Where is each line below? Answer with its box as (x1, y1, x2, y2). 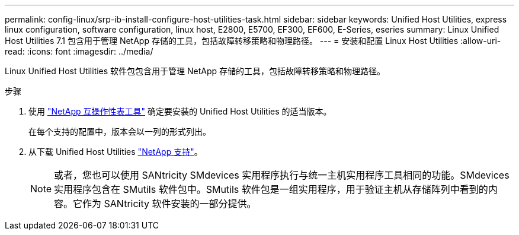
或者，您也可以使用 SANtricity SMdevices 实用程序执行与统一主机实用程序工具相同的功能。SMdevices (54, 169, 510, 181)
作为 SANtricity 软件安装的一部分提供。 (82, 198, 257, 209)
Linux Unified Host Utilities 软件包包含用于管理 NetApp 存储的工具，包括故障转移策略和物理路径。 (5, 66, 386, 76)
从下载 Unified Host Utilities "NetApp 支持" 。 (28, 147, 203, 157)
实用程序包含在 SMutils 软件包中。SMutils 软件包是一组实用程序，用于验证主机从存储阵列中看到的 (54, 183, 488, 195)
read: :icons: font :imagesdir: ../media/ (5, 46, 153, 56)
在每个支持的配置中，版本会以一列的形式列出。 (28, 126, 211, 136)
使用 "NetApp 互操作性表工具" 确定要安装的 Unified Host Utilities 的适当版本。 (28, 106, 332, 116)
